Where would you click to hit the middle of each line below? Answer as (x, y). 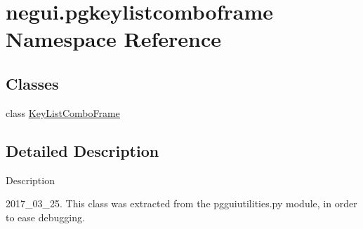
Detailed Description (82, 150)
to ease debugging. (45, 217)
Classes (32, 83)
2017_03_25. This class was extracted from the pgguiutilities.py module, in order (181, 203)
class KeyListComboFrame (63, 112)
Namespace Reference (113, 39)
